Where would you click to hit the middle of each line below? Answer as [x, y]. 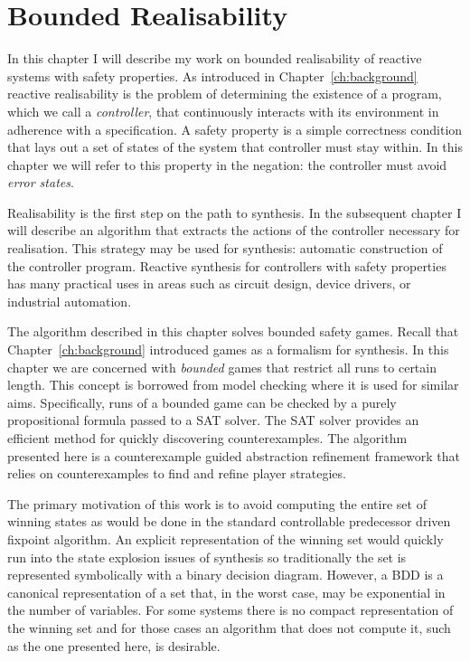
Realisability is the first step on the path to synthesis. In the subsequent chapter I [235, 212]
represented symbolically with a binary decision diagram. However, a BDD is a [226, 575]
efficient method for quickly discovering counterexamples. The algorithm [207, 438]
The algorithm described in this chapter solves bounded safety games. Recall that [233, 331]
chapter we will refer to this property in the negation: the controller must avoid [227, 164]
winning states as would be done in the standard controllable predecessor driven [229, 521]
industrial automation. [70, 301]
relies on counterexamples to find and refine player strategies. [177, 473]
